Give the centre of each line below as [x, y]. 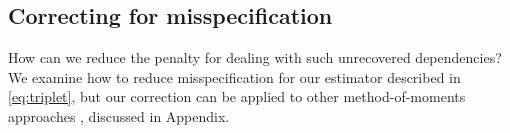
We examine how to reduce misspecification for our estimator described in [234, 76]
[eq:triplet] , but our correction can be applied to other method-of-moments [237, 96]
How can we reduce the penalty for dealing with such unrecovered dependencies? [255, 57]
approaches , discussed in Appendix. [119, 115]
